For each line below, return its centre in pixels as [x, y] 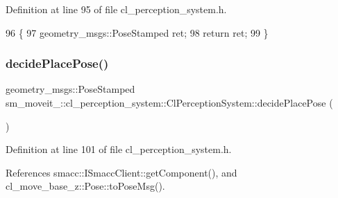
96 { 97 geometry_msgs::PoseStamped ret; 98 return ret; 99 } [137, 32]
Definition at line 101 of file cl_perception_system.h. [119, 149]
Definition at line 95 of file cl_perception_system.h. [116, 9]
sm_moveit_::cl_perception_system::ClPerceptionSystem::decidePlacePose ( [169, 102]
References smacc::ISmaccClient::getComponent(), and [121, 172]
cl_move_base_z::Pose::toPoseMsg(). [85, 186]
